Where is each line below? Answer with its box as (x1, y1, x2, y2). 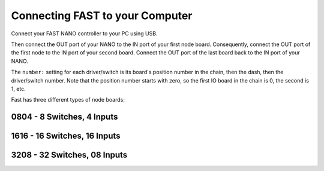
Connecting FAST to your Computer (11, 9, 193, 22)
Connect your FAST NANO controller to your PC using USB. (11, 30, 158, 37)
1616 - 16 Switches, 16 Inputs (11, 131, 121, 141)
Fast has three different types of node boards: (11, 96, 125, 103)
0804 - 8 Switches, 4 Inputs (11, 112, 118, 122)
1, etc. (11, 85, 26, 92)
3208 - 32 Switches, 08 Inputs (11, 150, 128, 160)
